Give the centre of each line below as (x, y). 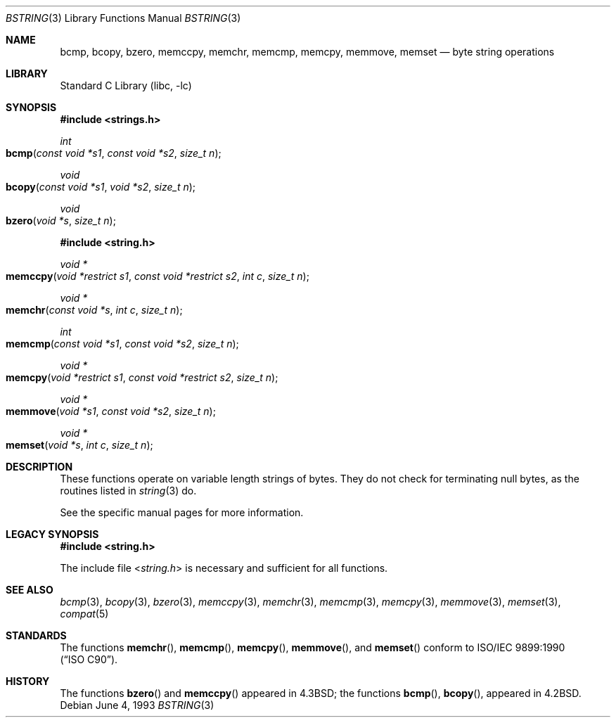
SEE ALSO (30, 590)
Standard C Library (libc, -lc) (126, 85)
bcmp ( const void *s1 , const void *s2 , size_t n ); (114, 153)
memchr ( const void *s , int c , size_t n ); (94, 310)
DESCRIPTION (39, 467)
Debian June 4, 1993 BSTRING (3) (137, 705)
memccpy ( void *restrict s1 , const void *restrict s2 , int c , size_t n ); (158, 276)
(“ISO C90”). (89, 659)
